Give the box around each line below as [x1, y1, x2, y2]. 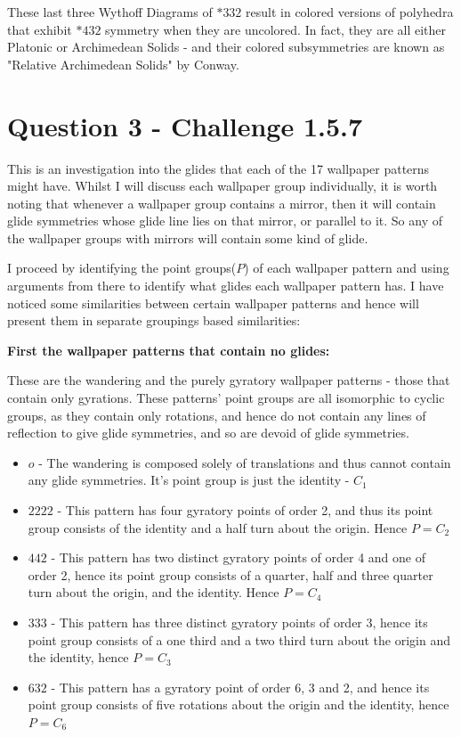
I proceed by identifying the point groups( [7, 258, 237, 277]
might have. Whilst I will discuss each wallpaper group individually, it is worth [7, 176, 438, 195]
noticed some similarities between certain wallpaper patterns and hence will [7, 293, 419, 312]
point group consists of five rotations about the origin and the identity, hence [28, 695, 449, 714]
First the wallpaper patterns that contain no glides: [7, 340, 330, 359]
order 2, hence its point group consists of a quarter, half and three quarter [28, 565, 433, 584]
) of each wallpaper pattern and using [244, 258, 449, 277]
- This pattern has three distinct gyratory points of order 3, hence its [51, 612, 428, 631]
